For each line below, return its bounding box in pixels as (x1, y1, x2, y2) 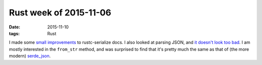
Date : (9, 24, 20, 30)
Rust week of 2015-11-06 (9, 7, 112, 18)
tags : (9, 30, 20, 36)
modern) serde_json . (9, 53, 51, 59)
